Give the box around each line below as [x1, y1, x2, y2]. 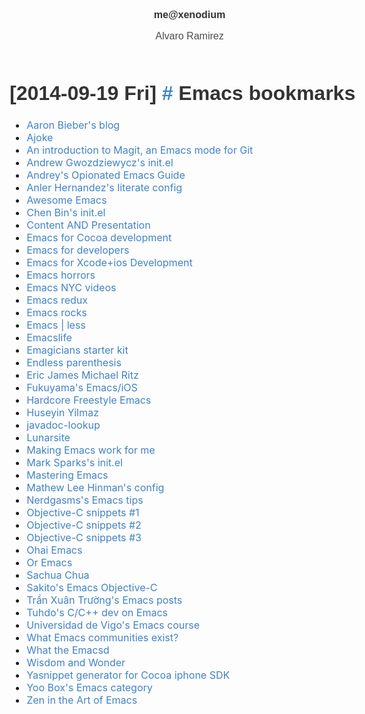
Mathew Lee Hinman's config [26, 480, 165, 494]
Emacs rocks [26, 305, 88, 319]
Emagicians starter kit [26, 343, 129, 357]
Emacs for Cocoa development [26, 230, 173, 244]
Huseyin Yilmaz [26, 405, 99, 419]
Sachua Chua [26, 568, 90, 582]
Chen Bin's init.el [26, 205, 106, 219]
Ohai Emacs [26, 543, 83, 557]
